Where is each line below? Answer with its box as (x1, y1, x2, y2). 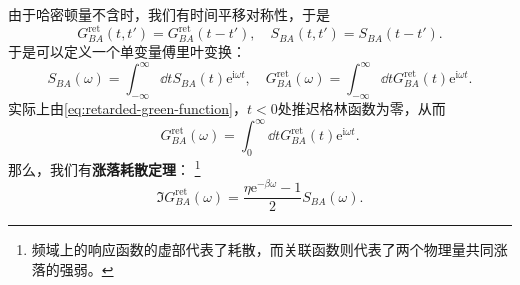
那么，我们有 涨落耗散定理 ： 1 (8, 155, 201, 179)
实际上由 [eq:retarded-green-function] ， (8, 97, 247, 118)
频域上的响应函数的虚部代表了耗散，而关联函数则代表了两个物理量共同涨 (31, 239, 508, 260)
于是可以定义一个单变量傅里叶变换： (8, 41, 246, 62)
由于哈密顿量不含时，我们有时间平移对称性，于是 (8, 4, 330, 24)
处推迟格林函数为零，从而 (277, 97, 446, 118)
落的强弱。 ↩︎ (31, 258, 114, 279)
